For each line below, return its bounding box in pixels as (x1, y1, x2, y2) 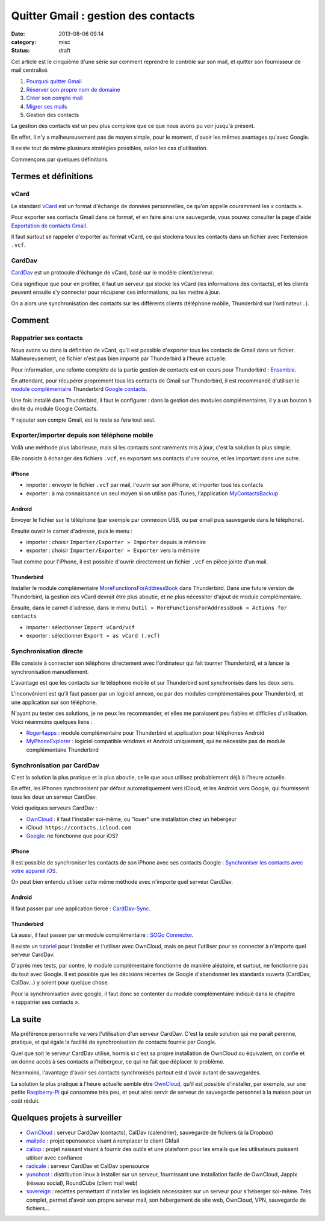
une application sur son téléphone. (11, 699, 97, 706)
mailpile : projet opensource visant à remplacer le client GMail (26, 1137, 179, 1144)
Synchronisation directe (11, 647, 84, 655)
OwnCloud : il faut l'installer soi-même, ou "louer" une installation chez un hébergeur (26, 815, 237, 823)
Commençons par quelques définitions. (11, 156, 110, 163)
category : (11, 38, 37, 45)
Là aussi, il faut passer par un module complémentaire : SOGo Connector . (11, 931, 194, 939)
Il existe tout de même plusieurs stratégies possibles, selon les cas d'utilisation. (11, 145, 208, 152)
